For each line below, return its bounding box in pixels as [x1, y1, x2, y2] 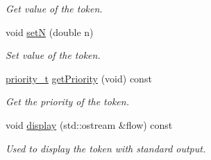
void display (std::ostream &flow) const [6, 117, 173, 132]
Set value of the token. [6, 48, 101, 62]
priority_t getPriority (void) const [6, 71, 152, 85]
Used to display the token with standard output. [6, 141, 206, 155]
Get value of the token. [6, 1, 103, 15]
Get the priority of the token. [6, 94, 129, 109]
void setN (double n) [6, 24, 94, 39]
